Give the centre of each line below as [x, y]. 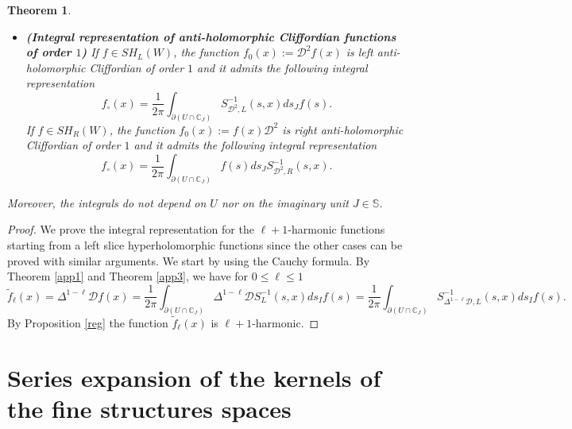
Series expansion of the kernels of [194, 377]
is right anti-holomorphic [343, 129]
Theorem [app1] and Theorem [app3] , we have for [128, 276]
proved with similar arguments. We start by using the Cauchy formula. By [189, 260]
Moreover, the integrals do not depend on [107, 202]
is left [359, 52]
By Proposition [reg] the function [88, 322]
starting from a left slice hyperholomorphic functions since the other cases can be [205, 245]
